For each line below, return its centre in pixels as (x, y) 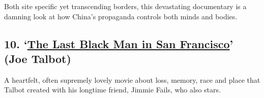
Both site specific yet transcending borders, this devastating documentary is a (125, 6)
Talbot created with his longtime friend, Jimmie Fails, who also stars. (112, 90)
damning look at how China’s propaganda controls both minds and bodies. (121, 16)
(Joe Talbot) (38, 58)
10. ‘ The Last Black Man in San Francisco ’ (119, 43)
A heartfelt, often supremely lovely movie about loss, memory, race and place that (132, 79)
